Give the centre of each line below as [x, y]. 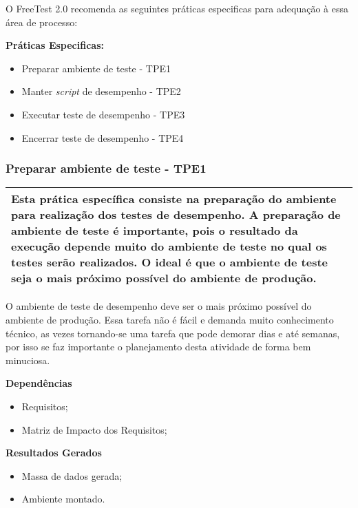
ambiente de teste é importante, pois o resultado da [155, 231]
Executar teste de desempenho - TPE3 [103, 114]
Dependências [39, 383]
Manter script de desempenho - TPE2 [101, 91]
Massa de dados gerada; [72, 475]
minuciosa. [28, 360]
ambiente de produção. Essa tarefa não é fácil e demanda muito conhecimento [170, 319]
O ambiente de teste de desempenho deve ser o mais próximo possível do [159, 306]
